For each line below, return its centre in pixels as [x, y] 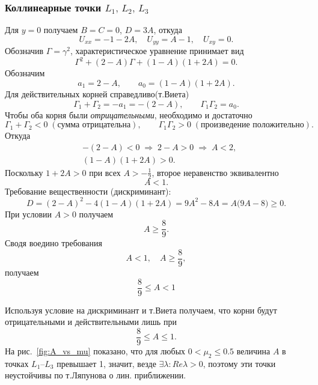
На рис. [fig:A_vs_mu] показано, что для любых [95, 350]
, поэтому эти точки [239, 363]
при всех [105, 172]
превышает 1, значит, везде [106, 363]
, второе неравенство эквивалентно [215, 172]
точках [17, 363]
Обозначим [25, 73]
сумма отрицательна [94, 125]
